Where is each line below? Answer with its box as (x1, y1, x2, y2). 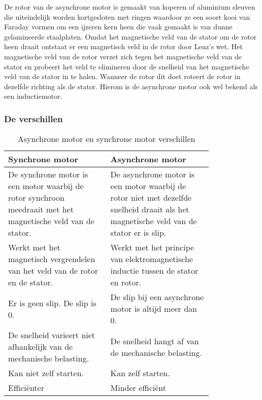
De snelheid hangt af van (110, 335, 199, 347)
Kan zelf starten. (110, 367, 170, 379)
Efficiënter (8, 382, 44, 394)
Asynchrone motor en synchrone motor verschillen (17, 133, 195, 145)
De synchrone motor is (8, 168, 88, 180)
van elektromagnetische (110, 253, 193, 265)
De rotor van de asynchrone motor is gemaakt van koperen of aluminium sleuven (4, 2, 255, 12)
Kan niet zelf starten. (8, 367, 84, 379)
